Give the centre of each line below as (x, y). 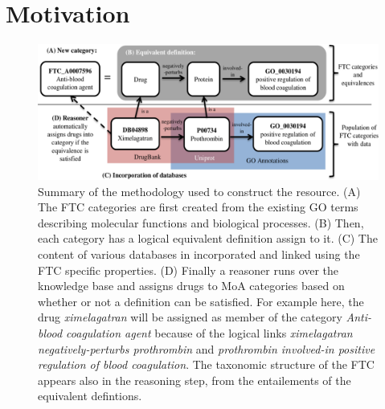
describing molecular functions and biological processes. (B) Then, (201, 222)
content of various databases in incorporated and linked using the (199, 254)
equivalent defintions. (90, 396)
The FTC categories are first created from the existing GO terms (198, 207)
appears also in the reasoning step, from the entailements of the (195, 380)
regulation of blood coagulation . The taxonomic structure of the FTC (206, 364)
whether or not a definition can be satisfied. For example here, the (201, 301)
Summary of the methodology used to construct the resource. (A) (199, 191)
